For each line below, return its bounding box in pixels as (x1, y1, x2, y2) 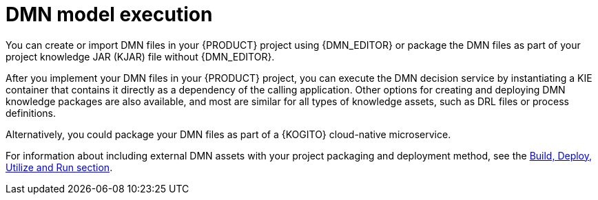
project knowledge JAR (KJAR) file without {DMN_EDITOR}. (6, 50, 275, 63)
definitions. (6, 107, 56, 119)
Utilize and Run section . (6, 161, 113, 173)
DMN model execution (6, 3, 213, 26)
